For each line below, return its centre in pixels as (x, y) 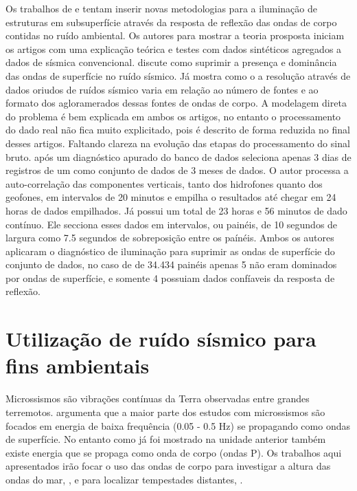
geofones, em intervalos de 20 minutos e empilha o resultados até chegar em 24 (171, 197)
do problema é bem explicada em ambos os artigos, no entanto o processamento (173, 116)
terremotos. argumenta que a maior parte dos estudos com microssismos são (165, 412)
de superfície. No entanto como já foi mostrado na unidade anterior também (166, 439)
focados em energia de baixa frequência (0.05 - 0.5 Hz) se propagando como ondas (178, 425)
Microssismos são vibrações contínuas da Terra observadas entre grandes (158, 399)
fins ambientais (78, 365)
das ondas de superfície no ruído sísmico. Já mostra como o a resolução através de (178, 75)
